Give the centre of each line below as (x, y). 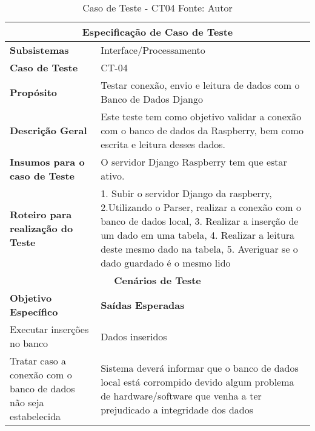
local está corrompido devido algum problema (197, 381)
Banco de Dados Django (152, 99)
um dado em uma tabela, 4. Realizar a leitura (198, 235)
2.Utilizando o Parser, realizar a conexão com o (201, 207)
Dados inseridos (134, 336)
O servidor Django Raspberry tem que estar (194, 162)
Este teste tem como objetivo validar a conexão (201, 116)
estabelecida (35, 416)
